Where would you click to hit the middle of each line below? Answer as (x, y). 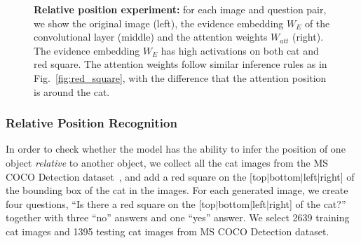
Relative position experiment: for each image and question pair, (180, 9)
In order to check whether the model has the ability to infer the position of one (176, 149)
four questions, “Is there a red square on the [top (111, 203)
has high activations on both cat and (240, 50)
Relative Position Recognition (91, 123)
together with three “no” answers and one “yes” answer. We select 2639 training (178, 217)
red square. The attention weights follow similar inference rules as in (180, 64)
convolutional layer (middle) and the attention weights (151, 37)
